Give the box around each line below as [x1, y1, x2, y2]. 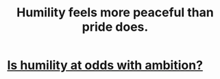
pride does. [82, 19, 149, 35]
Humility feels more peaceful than [16, 5, 214, 20]
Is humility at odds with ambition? [7, 58, 204, 73]
